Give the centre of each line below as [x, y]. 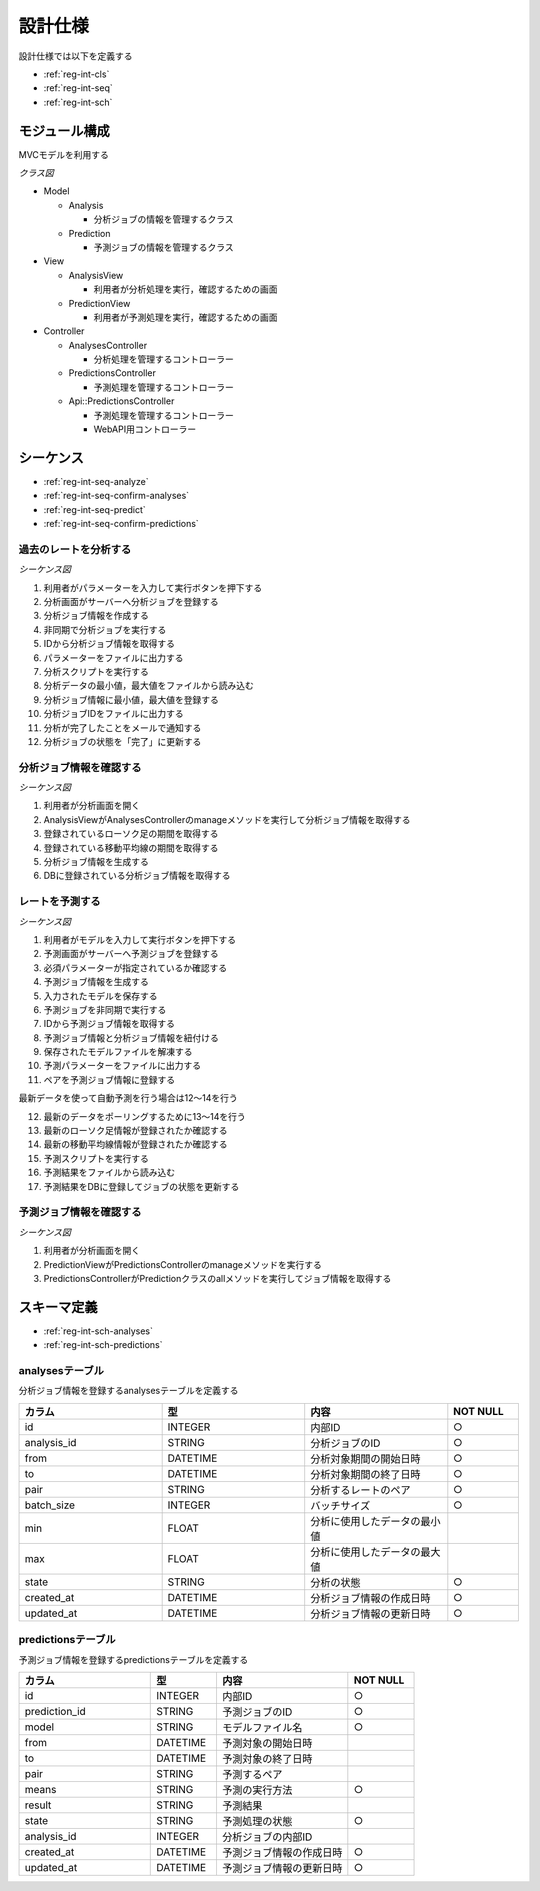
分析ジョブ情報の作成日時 [370, 1598]
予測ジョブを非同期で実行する [105, 1009]
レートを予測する [59, 902]
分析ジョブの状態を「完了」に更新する [122, 741]
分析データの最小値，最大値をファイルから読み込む [148, 686]
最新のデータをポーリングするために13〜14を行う [145, 1116]
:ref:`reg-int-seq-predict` [94, 509]
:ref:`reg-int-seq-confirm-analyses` [116, 496]
